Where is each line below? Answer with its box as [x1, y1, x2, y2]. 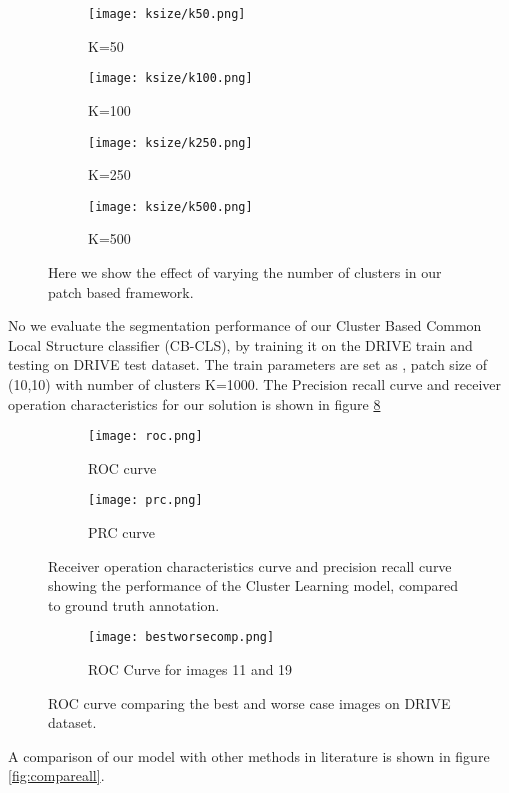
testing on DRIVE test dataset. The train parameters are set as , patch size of [8, 354, 488, 375]
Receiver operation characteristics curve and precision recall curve [48, 555, 452, 576]
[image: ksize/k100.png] [88, 71, 253, 86]
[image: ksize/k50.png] [88, 7, 246, 21]
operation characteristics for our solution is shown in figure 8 [8, 393, 381, 414]
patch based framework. [48, 281, 194, 302]
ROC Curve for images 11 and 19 [88, 659, 293, 680]
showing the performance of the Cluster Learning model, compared [48, 575, 459, 596]
